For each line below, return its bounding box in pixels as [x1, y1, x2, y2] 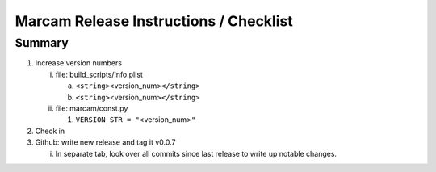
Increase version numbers [35, 58, 123, 68]
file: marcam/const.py [55, 103, 128, 113]
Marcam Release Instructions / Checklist [15, 12, 294, 30]
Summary [15, 36, 69, 50]
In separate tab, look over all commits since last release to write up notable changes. [55, 149, 337, 158]
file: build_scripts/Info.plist [55, 69, 143, 79]
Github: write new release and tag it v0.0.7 [35, 137, 176, 147]
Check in [35, 126, 65, 136]
